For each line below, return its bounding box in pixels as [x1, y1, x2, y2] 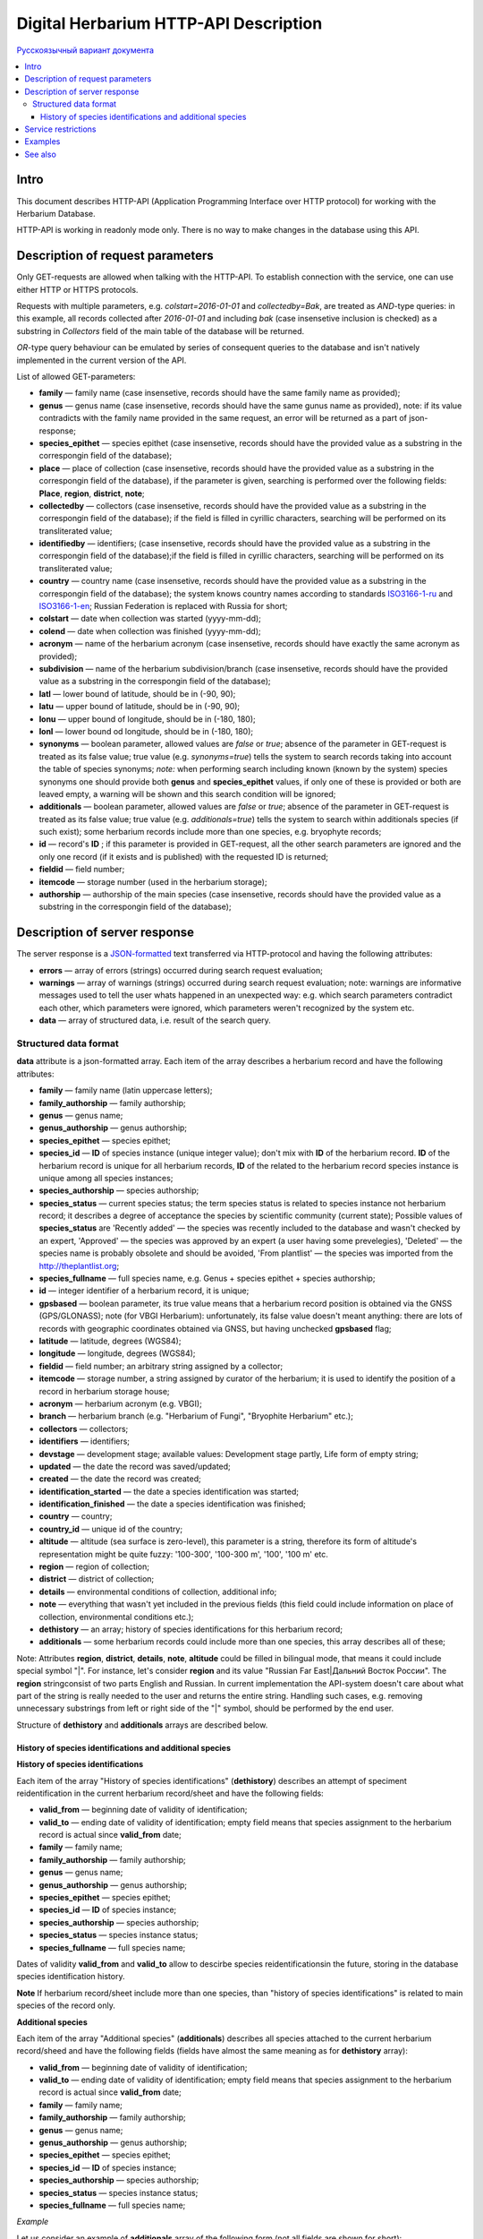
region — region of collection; [38, 1561, 150, 1572]
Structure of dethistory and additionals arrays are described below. [16, 1720, 268, 1730]
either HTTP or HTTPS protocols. [16, 284, 139, 295]
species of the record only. [16, 2000, 116, 2011]
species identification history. [16, 1971, 125, 1982]
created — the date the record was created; [38, 1473, 201, 1484]
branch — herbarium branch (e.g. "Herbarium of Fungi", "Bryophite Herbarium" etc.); [38, 1411, 353, 1421]
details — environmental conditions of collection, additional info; [38, 1586, 277, 1597]
